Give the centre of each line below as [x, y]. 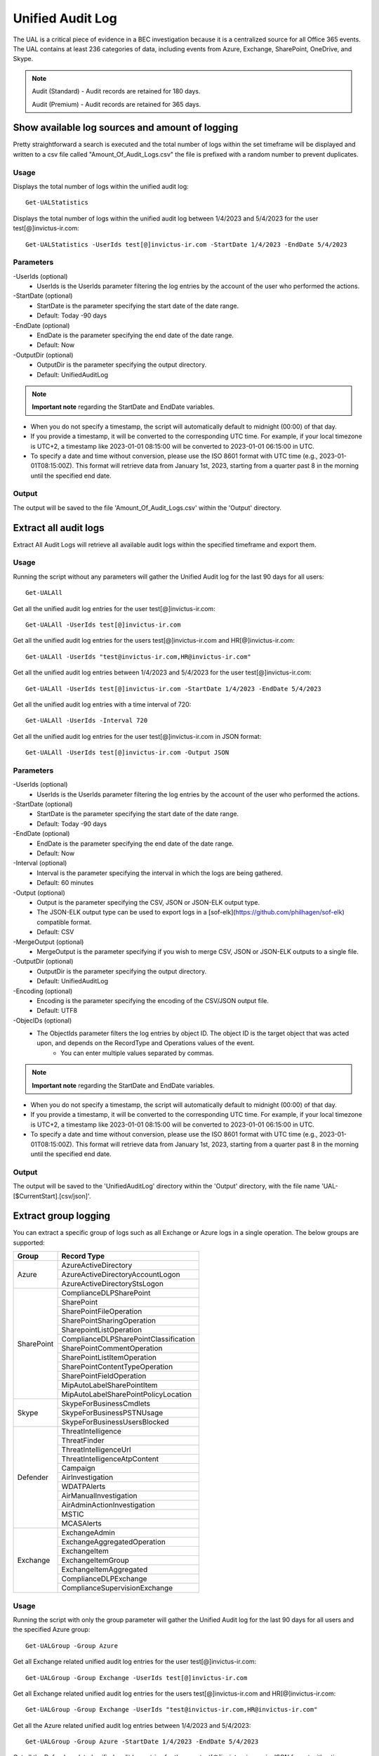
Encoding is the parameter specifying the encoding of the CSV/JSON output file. [153, 1000]
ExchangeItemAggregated [105, 1570]
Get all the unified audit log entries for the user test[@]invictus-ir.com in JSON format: [137, 736]
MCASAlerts [81, 1524]
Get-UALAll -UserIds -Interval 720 [87, 721]
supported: [29, 1243]
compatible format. [64, 922]
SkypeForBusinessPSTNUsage [112, 1413]
